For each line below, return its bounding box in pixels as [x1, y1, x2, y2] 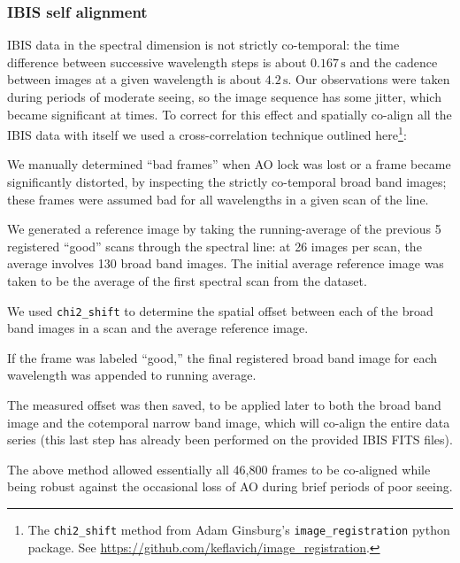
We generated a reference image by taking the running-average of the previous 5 [7, 220, 441, 238]
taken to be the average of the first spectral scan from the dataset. [7, 272, 367, 289]
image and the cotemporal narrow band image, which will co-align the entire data [7, 413, 450, 431]
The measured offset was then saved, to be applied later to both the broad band [7, 396, 441, 414]
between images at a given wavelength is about [7, 70, 262, 89]
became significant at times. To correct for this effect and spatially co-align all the [7, 104, 452, 123]
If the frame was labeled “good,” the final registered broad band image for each [7, 348, 438, 366]
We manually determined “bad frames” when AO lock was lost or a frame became [7, 155, 451, 174]
